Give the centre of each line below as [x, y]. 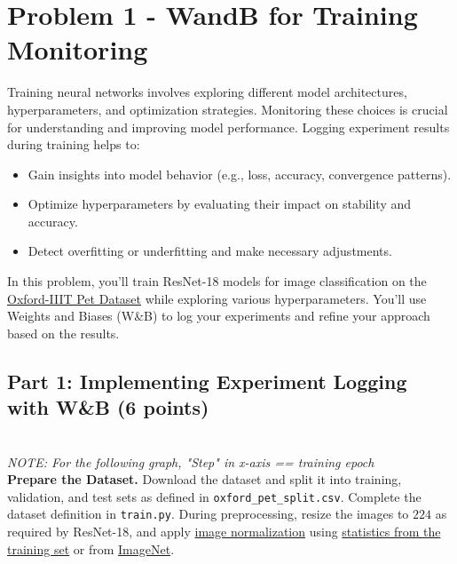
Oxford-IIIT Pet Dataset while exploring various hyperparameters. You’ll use [217, 298]
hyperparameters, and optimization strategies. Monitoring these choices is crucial [228, 109]
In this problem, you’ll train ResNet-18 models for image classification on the [217, 281]
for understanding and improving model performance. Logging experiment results [228, 127]
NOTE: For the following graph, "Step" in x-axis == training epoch [191, 461]
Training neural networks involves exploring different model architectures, [207, 92]
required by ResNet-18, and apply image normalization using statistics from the [224, 532]
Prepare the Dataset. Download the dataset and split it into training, [205, 479]
